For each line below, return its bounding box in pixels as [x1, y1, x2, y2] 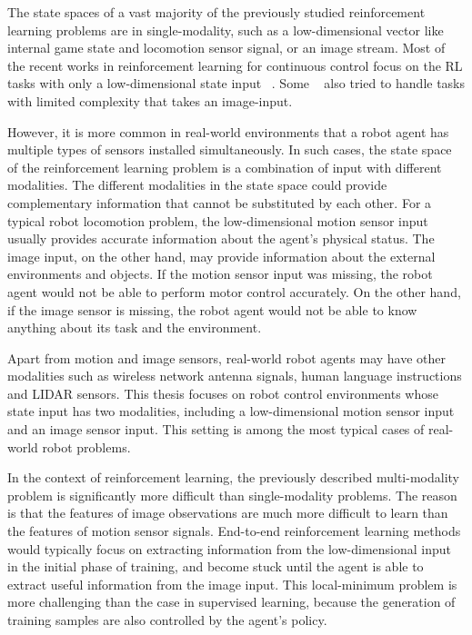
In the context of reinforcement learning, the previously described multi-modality [7, 468, 459, 487]
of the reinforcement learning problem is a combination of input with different [7, 157, 442, 176]
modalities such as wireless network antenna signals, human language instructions [7, 366, 462, 385]
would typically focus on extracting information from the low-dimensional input [7, 539, 451, 558]
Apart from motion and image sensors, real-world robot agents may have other [7, 348, 447, 367]
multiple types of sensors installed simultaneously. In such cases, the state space [7, 140, 452, 159]
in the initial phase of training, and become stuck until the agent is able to [7, 557, 424, 576]
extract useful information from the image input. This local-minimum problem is [7, 574, 457, 593]
